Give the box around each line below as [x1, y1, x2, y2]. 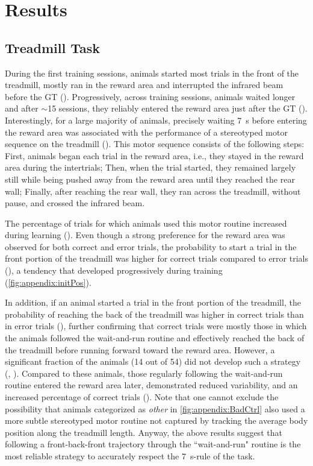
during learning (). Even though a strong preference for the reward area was [5, 228, 285, 241]
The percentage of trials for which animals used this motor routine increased [5, 216, 287, 229]
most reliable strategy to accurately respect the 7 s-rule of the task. [5, 449, 255, 462]
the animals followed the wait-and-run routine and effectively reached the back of [5, 332, 305, 344]
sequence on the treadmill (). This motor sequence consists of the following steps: [5, 137, 305, 150]
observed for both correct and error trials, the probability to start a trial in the [5, 240, 297, 253]
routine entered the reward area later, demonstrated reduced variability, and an [5, 379, 298, 391]
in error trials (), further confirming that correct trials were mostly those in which [5, 320, 307, 332]
